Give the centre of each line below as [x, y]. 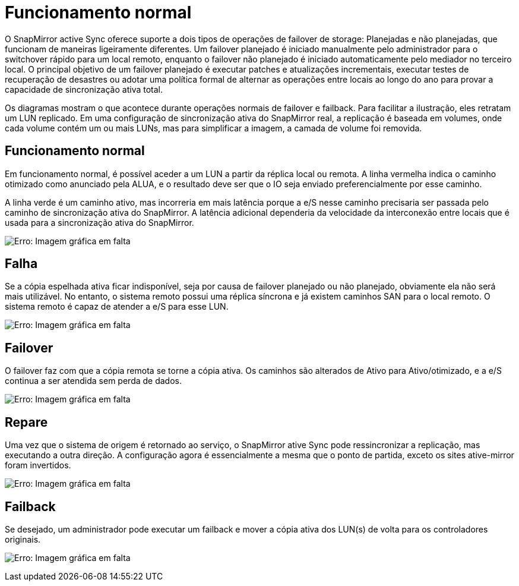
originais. [23, 539]
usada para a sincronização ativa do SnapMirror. [99, 222]
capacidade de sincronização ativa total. [84, 89]
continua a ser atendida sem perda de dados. [94, 381]
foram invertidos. [38, 465]
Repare [26, 422]
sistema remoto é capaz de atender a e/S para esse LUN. [117, 307]
